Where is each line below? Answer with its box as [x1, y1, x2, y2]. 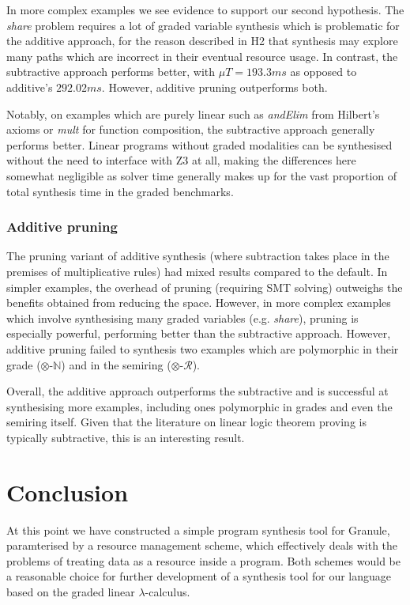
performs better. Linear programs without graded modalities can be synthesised [6, 136, 393, 153]
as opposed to [290, 63, 357, 80]
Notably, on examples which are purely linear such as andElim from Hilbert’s [6, 105, 380, 122]
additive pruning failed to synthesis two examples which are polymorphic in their [6, 340, 399, 357]
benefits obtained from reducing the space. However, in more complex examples [6, 294, 391, 311]
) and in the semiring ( [61, 356, 171, 372]
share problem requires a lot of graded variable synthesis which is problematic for [6, 17, 400, 33]
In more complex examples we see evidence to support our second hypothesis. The [6, 2, 404, 17]
